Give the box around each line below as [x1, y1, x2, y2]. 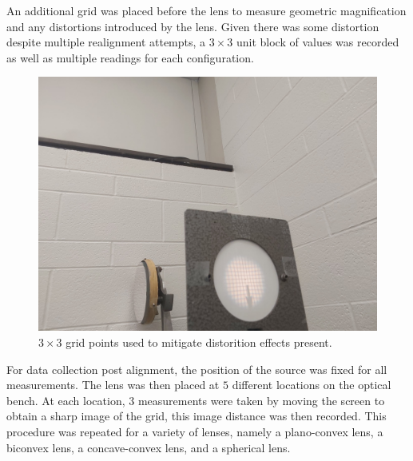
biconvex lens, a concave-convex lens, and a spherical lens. [6, 439, 291, 455]
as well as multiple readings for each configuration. [6, 49, 254, 66]
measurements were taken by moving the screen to [137, 391, 385, 408]
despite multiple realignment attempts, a [6, 34, 206, 50]
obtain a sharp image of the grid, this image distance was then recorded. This [6, 407, 387, 424]
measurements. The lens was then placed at [6, 376, 220, 393]
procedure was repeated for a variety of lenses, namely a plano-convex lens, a [6, 423, 383, 439]
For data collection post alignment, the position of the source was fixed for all [6, 360, 387, 377]
